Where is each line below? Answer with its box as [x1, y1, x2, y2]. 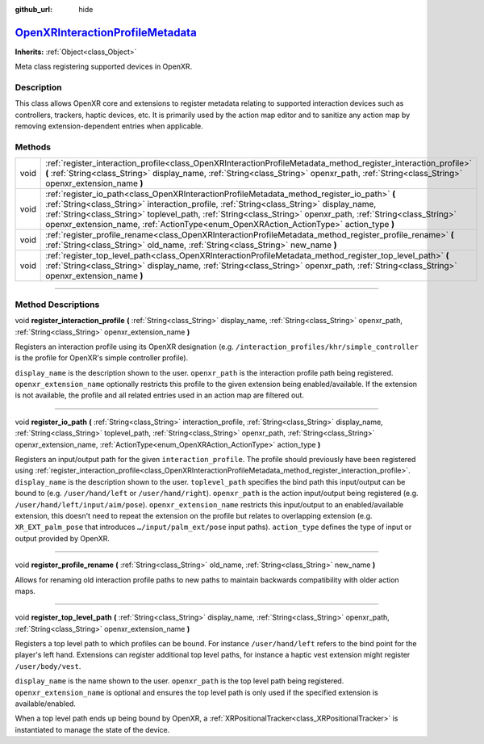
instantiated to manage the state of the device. [15, 725, 170, 734]
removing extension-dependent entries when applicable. [15, 121, 203, 131]
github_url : [15, 5, 52, 14]
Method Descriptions [15, 299, 100, 310]
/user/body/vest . [15, 661, 81, 670]
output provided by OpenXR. [15, 533, 111, 543]
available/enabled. [15, 699, 77, 708]
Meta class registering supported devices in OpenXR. [15, 61, 193, 72]
